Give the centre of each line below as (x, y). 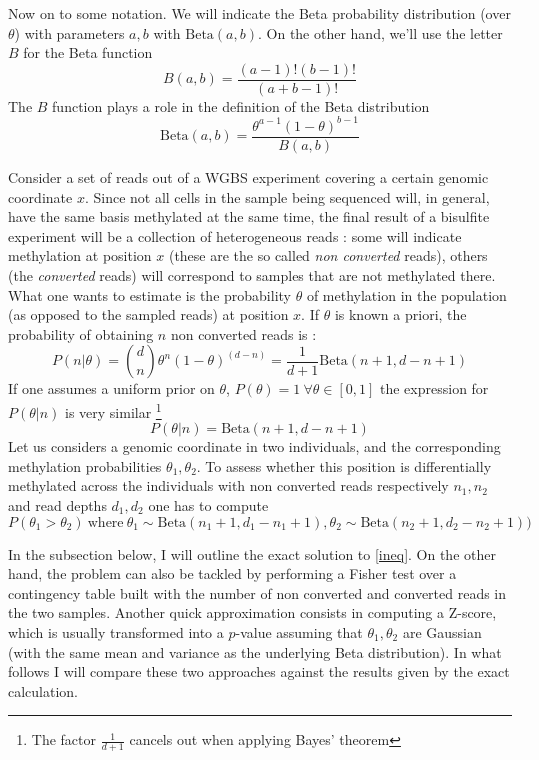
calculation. (43, 690)
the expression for (434, 388)
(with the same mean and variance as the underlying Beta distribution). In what (255, 651)
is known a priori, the (400, 314)
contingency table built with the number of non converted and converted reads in (257, 592)
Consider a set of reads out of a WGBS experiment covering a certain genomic (248, 177)
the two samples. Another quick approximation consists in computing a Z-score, (252, 612)
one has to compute (208, 504)
